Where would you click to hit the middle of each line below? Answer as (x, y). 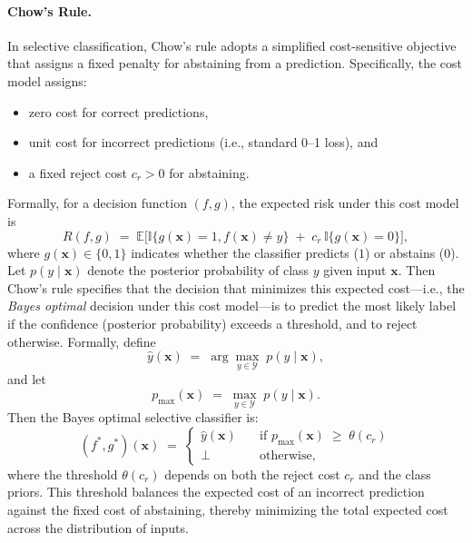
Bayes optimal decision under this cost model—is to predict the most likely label (232, 306)
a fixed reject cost (78, 172)
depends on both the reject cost (252, 474)
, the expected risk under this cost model (345, 203)
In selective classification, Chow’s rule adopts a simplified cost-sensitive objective (232, 45)
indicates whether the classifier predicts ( (245, 252)
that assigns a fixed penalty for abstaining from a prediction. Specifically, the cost (235, 63)
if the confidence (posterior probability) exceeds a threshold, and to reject (212, 323)
